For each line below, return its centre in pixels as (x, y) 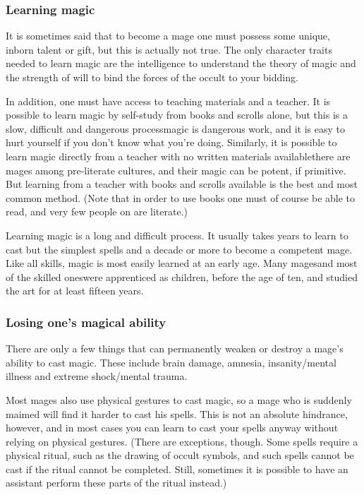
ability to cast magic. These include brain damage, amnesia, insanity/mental (171, 362)
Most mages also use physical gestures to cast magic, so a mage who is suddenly (179, 399)
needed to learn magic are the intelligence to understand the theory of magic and (181, 63)
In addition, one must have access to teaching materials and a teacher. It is (168, 101)
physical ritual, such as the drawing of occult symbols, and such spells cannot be (180, 455)
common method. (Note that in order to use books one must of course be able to (181, 197)
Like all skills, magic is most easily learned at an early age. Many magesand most (182, 263)
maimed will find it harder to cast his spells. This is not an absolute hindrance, (177, 413)
